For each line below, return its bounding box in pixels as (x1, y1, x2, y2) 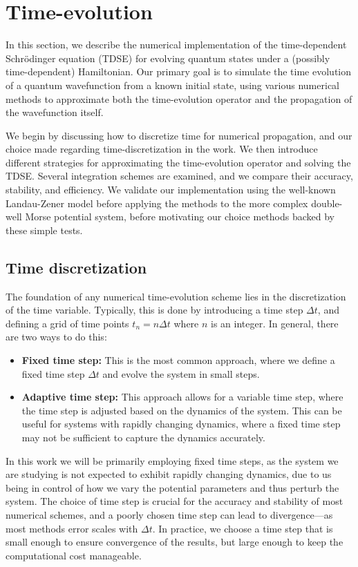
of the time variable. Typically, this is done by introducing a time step (6, 302, 303, 317)
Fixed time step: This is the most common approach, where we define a (21, 353, 335, 367)
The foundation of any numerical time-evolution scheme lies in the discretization (6, 289, 346, 303)
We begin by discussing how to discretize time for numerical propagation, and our (6, 128, 352, 142)
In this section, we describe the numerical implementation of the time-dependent (6, 37, 347, 52)
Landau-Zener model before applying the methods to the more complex (6, 195, 308, 210)
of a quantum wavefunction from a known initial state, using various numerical (6, 77, 339, 92)
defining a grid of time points (6, 316, 129, 330)
